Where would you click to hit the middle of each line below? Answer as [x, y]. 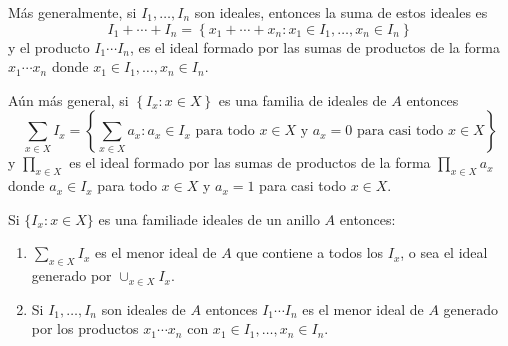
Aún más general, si [68, 99]
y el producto [49, 46]
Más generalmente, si [72, 12]
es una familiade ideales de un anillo [209, 218]
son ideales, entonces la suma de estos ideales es [341, 12]
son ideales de [143, 308]
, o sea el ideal [444, 252]
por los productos [85, 328]
